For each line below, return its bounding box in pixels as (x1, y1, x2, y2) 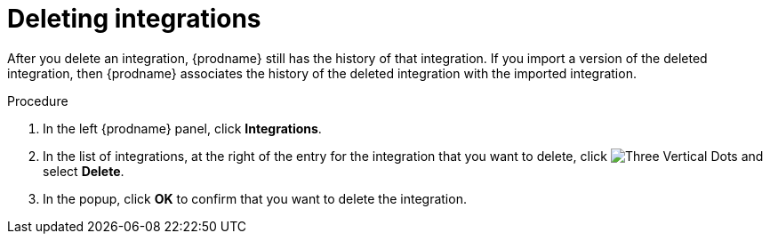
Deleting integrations (7, 4, 261, 34)
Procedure (7, 92, 68, 108)
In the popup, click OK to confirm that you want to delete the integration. (43, 190, 467, 206)
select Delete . (43, 163, 124, 179)
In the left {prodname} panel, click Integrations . (43, 120, 322, 136)
